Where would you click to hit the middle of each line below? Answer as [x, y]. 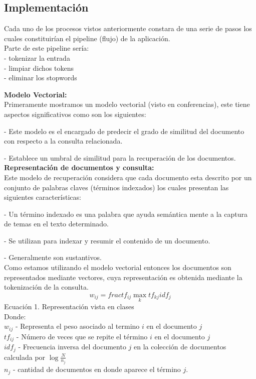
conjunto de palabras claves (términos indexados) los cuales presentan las [116, 187]
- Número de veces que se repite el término [82, 336]
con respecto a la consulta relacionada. [63, 141]
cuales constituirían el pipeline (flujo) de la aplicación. [87, 38]
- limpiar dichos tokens [39, 68]
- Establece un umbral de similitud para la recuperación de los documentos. [120, 157]
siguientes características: [43, 197]
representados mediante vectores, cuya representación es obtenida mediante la [123, 277]
